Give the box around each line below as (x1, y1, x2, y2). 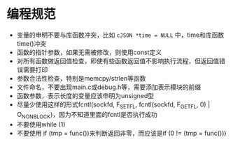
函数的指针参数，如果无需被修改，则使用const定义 (16, 48, 162, 56)
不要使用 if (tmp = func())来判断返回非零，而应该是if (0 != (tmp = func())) (16, 129, 227, 137)
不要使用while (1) (16, 120, 66, 129)
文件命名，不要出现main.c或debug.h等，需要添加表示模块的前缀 (16, 83, 202, 91)
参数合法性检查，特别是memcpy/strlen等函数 (16, 74, 146, 82)
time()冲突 (16, 39, 47, 47)
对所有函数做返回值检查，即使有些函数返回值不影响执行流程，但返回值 (16, 56, 220, 65)
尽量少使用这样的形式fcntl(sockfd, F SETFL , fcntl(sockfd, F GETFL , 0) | (16, 100, 211, 110)
